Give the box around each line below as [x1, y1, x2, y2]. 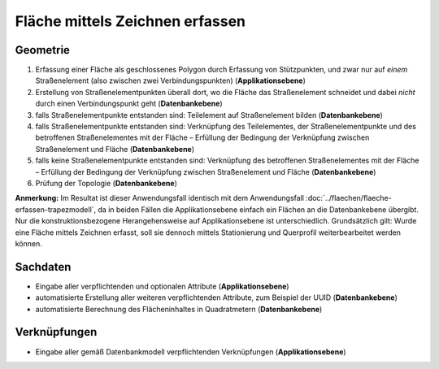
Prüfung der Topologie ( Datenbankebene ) [35, 178, 178, 188]
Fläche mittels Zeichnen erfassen [15, 12, 246, 30]
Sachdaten [15, 260, 72, 274]
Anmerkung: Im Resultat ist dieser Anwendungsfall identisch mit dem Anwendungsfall [15, 193, 305, 203]
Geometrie [15, 43, 71, 57]
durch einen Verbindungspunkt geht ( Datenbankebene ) [35, 98, 223, 109]
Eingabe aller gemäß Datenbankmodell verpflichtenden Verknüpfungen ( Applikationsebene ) [35, 346, 346, 357]
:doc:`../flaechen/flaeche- [306, 193, 392, 203]
